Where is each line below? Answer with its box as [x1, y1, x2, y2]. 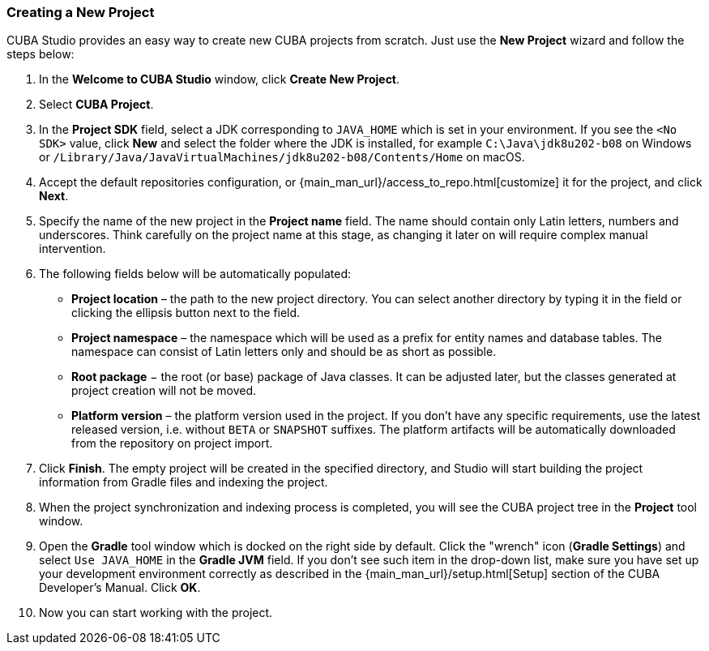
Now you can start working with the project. [39, 606, 273, 620]
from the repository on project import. [71, 436, 273, 451]
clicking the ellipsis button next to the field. [71, 306, 301, 320]
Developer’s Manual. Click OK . [39, 580, 201, 595]
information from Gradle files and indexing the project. [39, 475, 328, 490]
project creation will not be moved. [71, 383, 257, 398]
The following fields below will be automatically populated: [39, 267, 352, 281]
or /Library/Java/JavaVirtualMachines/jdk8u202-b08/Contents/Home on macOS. [39, 150, 525, 165]
